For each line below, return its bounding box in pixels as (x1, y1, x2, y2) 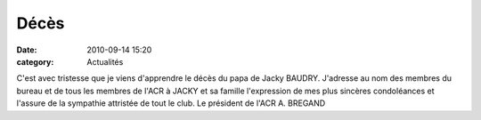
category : (16, 56, 54, 67)
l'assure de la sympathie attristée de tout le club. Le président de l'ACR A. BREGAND (16, 98, 326, 108)
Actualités (86, 56, 124, 67)
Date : (16, 44, 37, 55)
